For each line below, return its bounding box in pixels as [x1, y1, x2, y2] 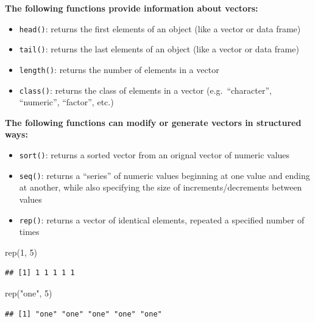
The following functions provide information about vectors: [5, 2, 258, 14]
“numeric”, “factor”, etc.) [19, 96, 114, 108]
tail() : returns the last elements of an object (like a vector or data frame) [19, 43, 299, 55]
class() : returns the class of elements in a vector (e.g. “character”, [19, 83, 272, 96]
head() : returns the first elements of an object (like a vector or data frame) [19, 22, 301, 35]
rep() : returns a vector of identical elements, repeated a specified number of [19, 213, 305, 226]
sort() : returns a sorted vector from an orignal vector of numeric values [19, 149, 290, 161]
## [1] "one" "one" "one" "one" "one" [5, 309, 162, 318]
